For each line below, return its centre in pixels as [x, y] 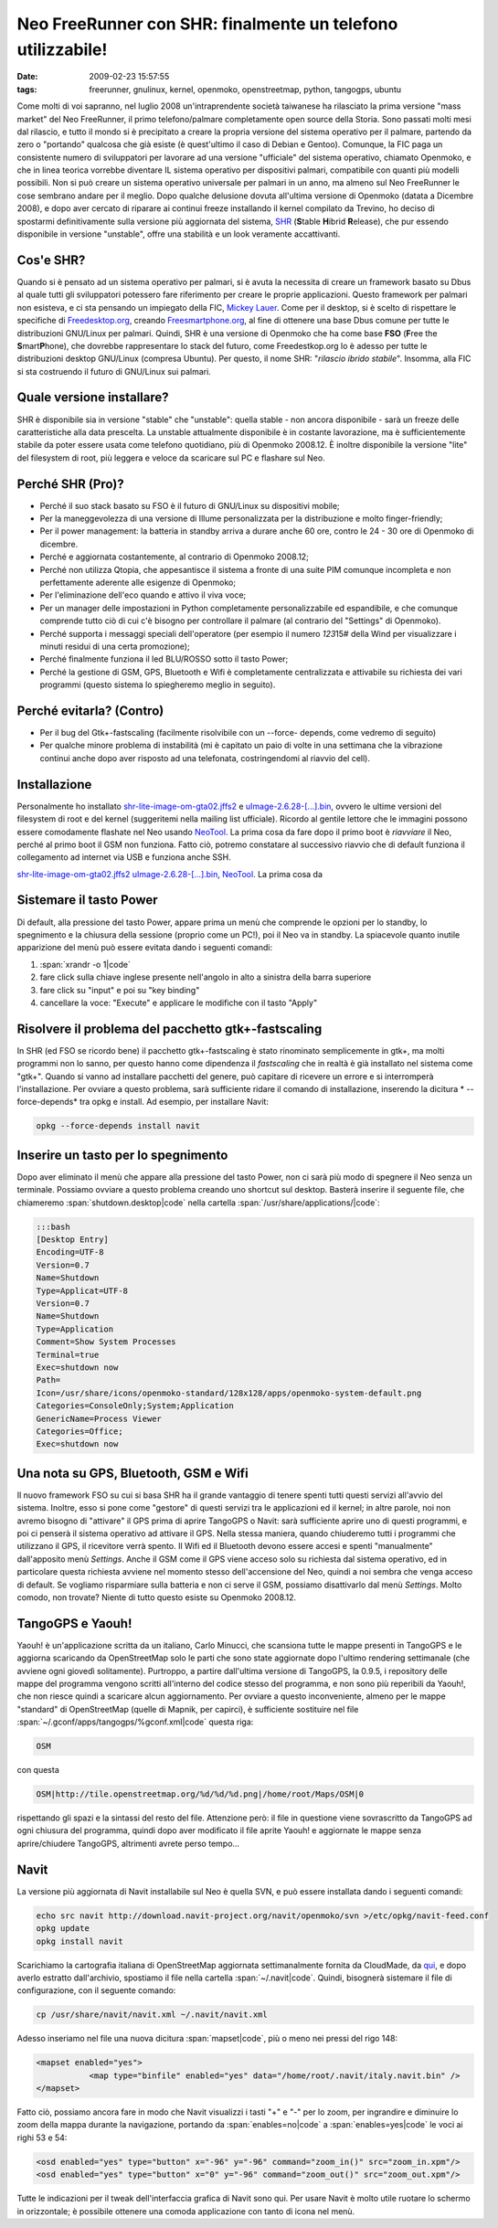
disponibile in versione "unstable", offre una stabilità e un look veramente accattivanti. [179, 234]
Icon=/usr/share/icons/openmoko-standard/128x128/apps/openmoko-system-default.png [229, 1393]
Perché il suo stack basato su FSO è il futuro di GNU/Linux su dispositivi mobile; [190, 505]
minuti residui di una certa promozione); [115, 646]
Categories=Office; [79, 1431]
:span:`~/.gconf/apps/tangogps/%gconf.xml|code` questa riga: [135, 1722]
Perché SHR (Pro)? [70, 484]
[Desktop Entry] [73, 1240]
